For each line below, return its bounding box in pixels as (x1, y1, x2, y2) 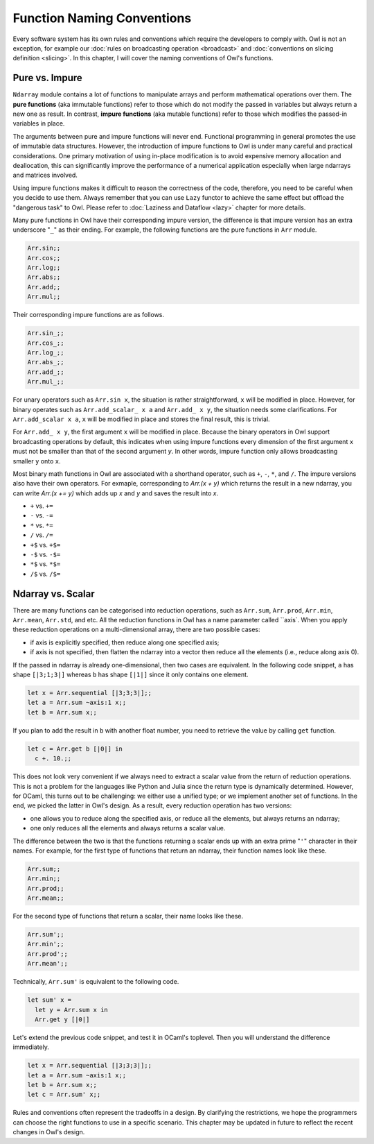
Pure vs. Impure (12, 72, 82, 84)
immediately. (12, 1043, 50, 1051)
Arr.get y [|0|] (35, 1015, 90, 1023)
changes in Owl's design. (12, 1128, 85, 1136)
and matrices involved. (12, 171, 78, 180)
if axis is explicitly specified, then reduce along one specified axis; (30, 638, 220, 647)
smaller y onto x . (12, 456, 61, 465)
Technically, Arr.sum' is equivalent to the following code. (12, 977, 179, 986)
